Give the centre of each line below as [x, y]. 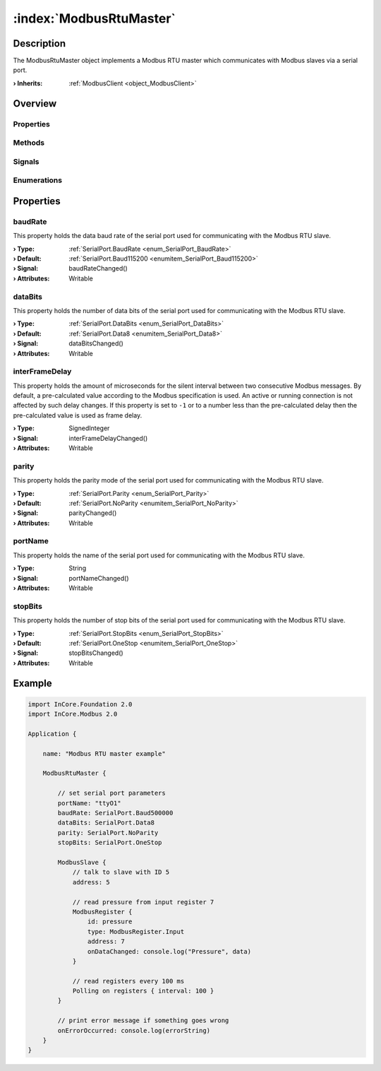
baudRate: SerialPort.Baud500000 [115, 813]
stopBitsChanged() [96, 653]
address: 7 [106, 942]
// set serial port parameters [111, 793]
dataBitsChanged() [96, 343]
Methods [29, 143]
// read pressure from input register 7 [143, 902]
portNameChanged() [99, 578]
